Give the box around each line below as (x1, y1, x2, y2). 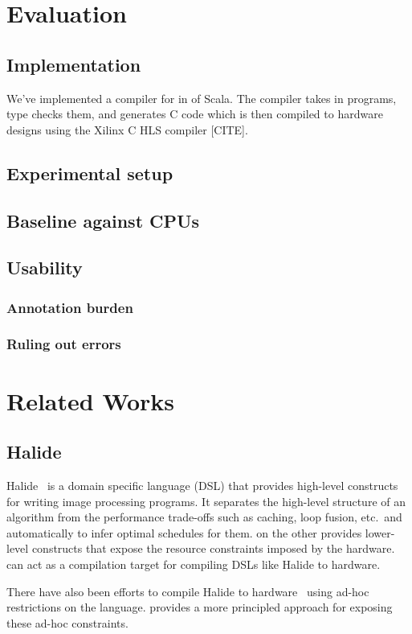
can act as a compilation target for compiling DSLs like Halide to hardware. (6, 555, 381, 572)
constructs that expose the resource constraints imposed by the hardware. (31, 540, 395, 557)
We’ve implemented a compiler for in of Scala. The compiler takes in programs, (6, 89, 397, 106)
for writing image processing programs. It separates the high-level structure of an (6, 492, 406, 509)
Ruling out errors (6, 334, 121, 354)
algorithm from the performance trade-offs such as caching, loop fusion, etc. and (6, 508, 402, 525)
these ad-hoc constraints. (6, 614, 128, 631)
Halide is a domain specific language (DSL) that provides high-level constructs (6, 476, 398, 493)
